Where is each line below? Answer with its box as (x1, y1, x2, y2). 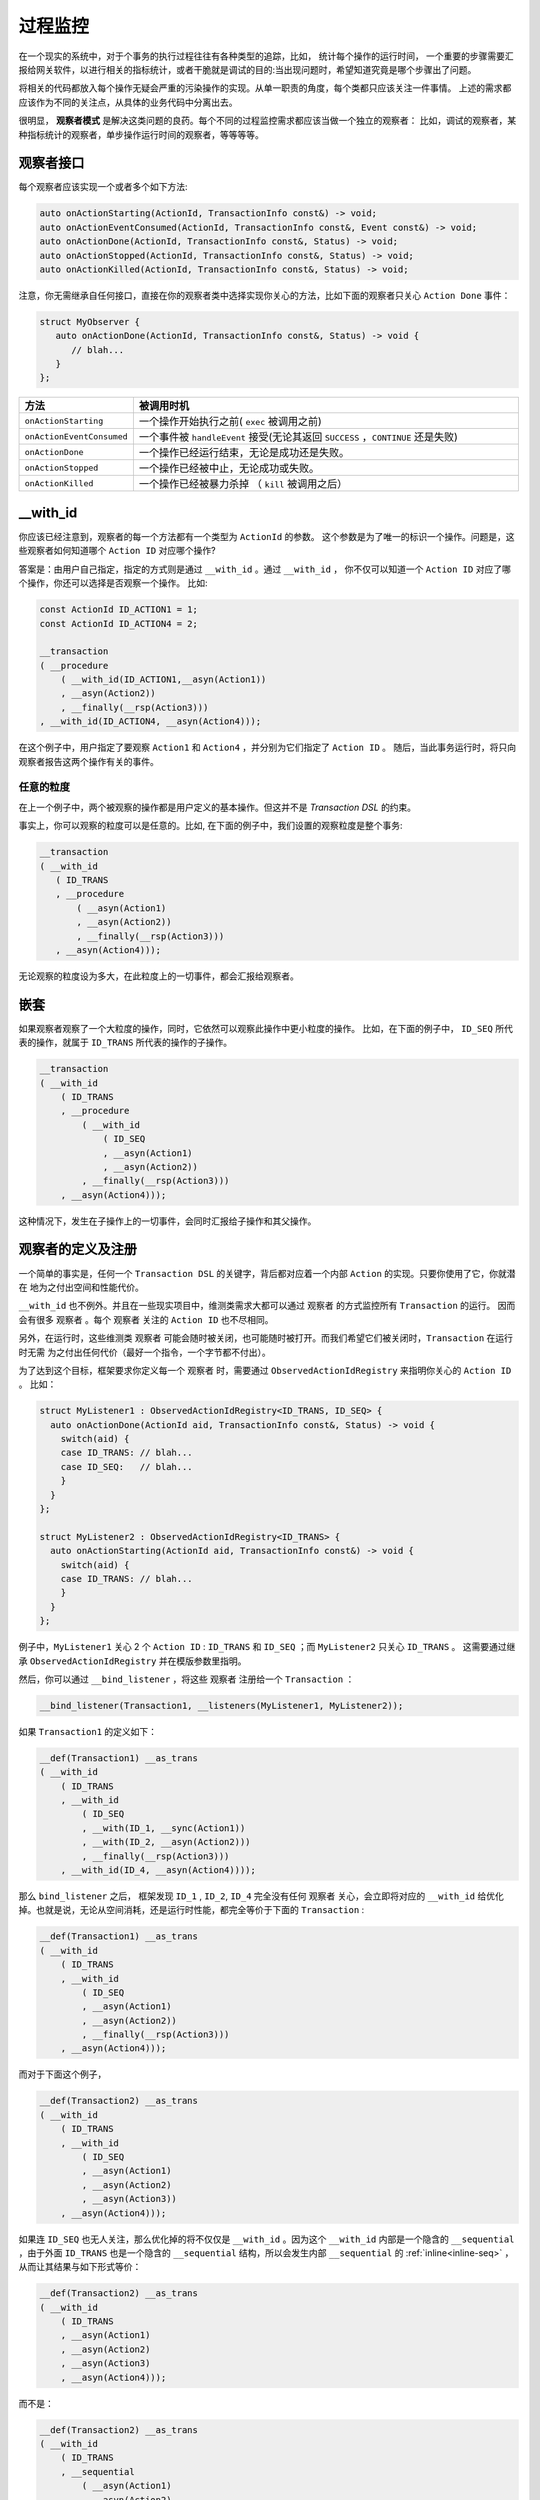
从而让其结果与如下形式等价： (18, 2261, 142, 2273)
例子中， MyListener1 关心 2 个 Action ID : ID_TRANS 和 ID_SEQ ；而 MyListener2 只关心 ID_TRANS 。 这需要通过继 (18, 1641, 516, 1653)
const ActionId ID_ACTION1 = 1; (39, 604, 199, 615)
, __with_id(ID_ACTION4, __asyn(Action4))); (39, 716, 262, 727)
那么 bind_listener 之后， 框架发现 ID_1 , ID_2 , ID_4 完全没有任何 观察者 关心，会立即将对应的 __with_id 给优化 (18, 1890, 504, 1902)
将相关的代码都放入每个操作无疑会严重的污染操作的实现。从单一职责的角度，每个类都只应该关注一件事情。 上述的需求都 (18, 82, 512, 94)
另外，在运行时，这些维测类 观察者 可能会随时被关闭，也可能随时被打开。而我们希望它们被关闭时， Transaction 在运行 (18, 1332, 514, 1344)
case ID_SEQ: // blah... (60, 1461, 194, 1472)
